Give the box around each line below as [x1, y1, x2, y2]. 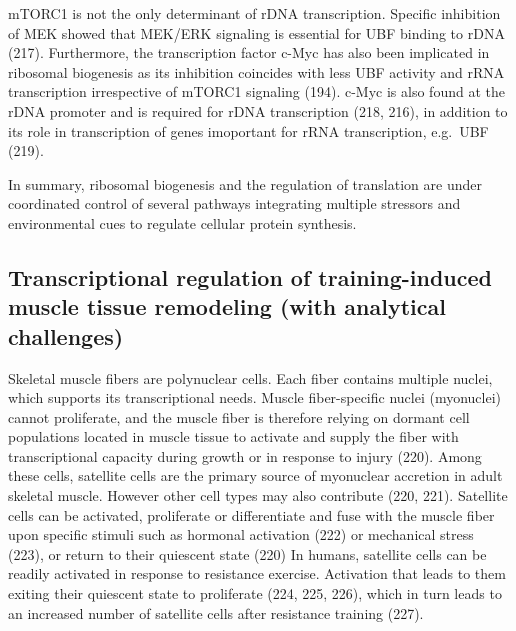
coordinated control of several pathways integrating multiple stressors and [8, 193, 461, 214]
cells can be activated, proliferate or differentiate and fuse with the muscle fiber [8, 504, 495, 525]
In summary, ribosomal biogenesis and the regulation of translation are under [8, 173, 482, 194]
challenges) [8, 320, 124, 351]
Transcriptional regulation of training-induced [8, 261, 492, 292]
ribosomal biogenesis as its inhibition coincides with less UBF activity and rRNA [8, 61, 505, 82]
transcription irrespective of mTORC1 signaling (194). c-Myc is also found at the [8, 81, 505, 102]
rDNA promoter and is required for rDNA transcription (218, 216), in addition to [8, 100, 508, 121]
